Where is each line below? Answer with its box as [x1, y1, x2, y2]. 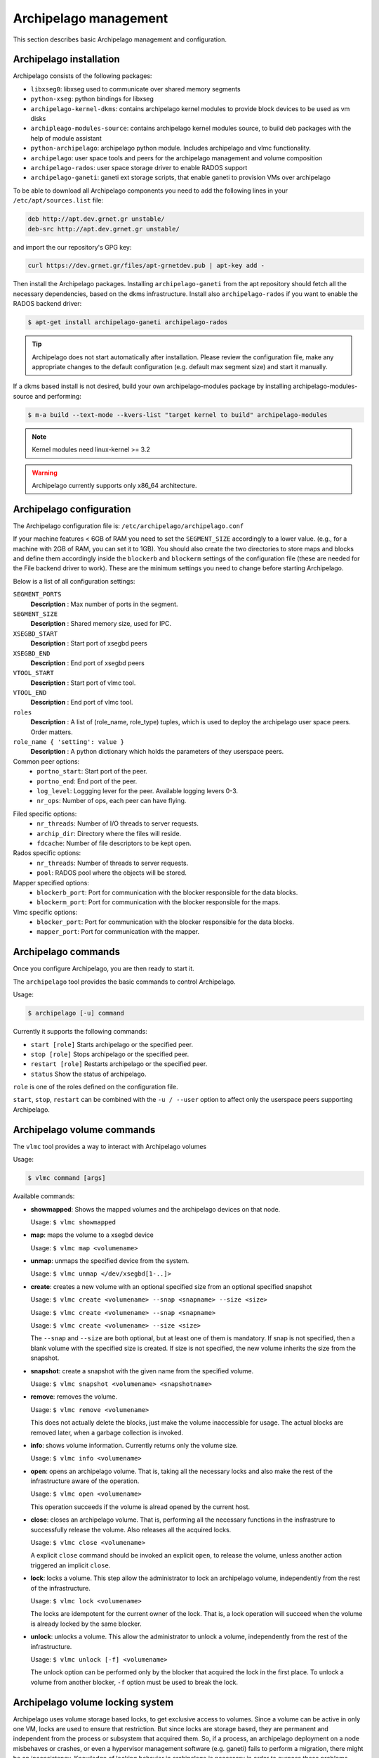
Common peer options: [13, 757, 80, 766]
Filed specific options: [13, 809, 77, 818]
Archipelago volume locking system [13, 1696, 174, 1708]
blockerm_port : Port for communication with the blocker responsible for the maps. [36, 898, 281, 906]
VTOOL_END [13, 689, 47, 697]
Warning [32, 468, 58, 477]
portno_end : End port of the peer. [36, 777, 138, 785]
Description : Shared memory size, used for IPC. [30, 620, 172, 628]
